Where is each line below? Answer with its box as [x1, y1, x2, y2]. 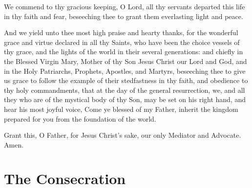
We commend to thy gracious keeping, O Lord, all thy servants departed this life [4, 1, 245, 11]
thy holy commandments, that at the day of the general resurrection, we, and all [4, 84, 245, 95]
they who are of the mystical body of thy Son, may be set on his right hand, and [4, 94, 246, 104]
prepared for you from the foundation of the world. [4, 113, 156, 124]
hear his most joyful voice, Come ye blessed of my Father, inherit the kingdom [4, 104, 238, 114]
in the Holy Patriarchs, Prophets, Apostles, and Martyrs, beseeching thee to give [4, 65, 246, 76]
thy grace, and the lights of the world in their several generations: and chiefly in [4, 46, 243, 57]
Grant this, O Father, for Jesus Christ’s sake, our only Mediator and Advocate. [4, 130, 241, 140]
